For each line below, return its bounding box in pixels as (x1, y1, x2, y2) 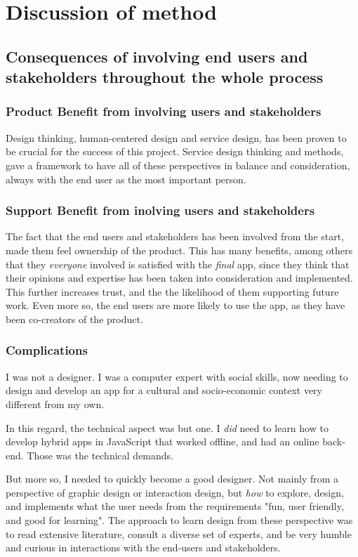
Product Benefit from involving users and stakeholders (6, 103, 321, 120)
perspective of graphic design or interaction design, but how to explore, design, (6, 485, 344, 499)
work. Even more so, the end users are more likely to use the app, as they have (6, 298, 345, 313)
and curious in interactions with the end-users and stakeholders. (6, 540, 281, 555)
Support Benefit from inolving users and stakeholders (6, 202, 315, 219)
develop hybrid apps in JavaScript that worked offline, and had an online (6, 434, 319, 449)
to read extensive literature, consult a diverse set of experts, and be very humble (6, 526, 352, 541)
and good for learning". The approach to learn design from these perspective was (6, 513, 353, 527)
